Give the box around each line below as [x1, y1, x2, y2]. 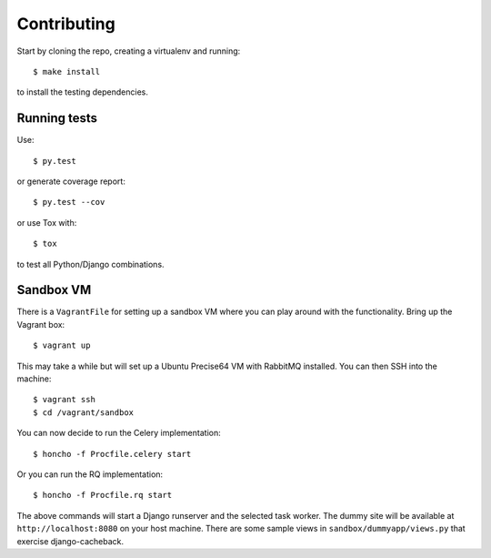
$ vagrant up [33, 340, 91, 350]
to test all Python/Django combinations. [16, 259, 165, 269]
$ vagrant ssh [33, 394, 95, 405]
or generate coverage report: [16, 176, 126, 187]
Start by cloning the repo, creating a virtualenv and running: [16, 46, 241, 56]
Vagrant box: [16, 319, 65, 330]
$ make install [33, 66, 101, 76]
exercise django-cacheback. [16, 535, 125, 546]
